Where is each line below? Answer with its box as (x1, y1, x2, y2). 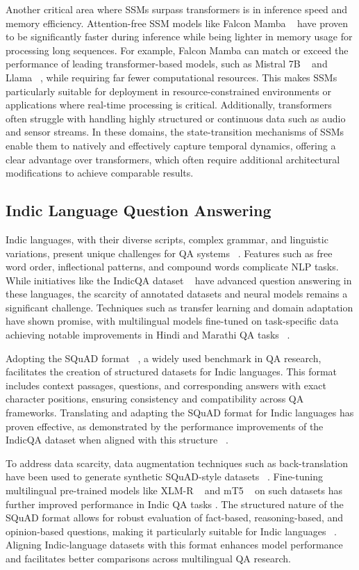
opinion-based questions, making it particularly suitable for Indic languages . (6, 523, 337, 538)
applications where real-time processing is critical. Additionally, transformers (6, 97, 332, 112)
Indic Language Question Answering (6, 199, 272, 221)
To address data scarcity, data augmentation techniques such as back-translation (6, 455, 348, 470)
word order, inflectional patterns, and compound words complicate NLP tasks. (6, 259, 339, 274)
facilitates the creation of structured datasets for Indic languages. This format (6, 364, 337, 379)
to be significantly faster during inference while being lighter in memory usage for (6, 29, 353, 44)
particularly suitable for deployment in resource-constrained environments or (6, 83, 331, 98)
